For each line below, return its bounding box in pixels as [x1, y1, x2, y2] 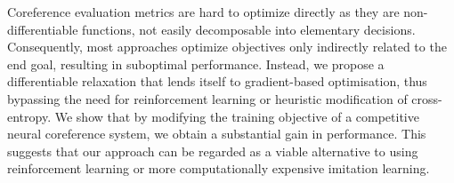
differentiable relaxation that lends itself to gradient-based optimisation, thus [7, 72, 427, 91]
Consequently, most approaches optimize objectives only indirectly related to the [7, 37, 447, 56]
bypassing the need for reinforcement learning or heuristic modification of [7, 89, 408, 107]
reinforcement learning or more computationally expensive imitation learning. [7, 159, 430, 178]
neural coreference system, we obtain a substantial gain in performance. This [7, 124, 426, 143]
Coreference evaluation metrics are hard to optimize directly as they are [7, 3, 400, 20]
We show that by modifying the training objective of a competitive [54, 107, 419, 125]
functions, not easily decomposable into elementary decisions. [82, 20, 416, 38]
